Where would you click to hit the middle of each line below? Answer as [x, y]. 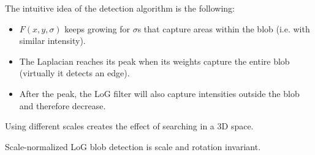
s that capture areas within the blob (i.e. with [224, 28]
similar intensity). [52, 41]
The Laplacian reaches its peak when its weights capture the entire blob [154, 61]
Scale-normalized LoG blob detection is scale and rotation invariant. [133, 146]
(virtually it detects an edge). [74, 73]
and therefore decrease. [63, 105]
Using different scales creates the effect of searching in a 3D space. [129, 126]
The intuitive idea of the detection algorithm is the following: [120, 8]
